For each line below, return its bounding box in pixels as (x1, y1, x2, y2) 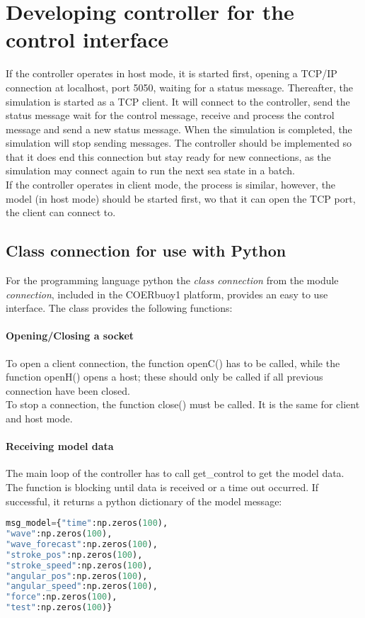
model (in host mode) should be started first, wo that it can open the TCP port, (6, 191, 356, 206)
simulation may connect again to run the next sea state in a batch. (6, 163, 295, 178)
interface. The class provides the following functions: (6, 300, 233, 315)
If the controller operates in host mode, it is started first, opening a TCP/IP (6, 66, 337, 81)
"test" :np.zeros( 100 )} (6, 602, 112, 613)
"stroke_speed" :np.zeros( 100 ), (6, 560, 153, 571)
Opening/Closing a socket (6, 328, 134, 343)
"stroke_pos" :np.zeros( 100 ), (6, 549, 143, 560)
